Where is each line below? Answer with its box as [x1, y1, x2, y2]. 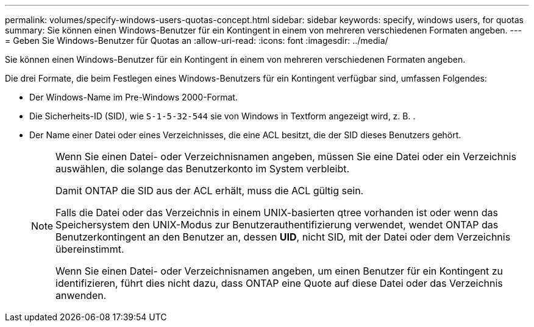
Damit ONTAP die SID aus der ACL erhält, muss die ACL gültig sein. [55, 185, 364, 197]
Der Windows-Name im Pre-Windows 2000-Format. [29, 92, 238, 102]
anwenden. [55, 289, 107, 301]
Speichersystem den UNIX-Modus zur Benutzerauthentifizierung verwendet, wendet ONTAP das [55, 219, 499, 231]
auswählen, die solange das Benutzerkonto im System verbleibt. [55, 163, 350, 175]
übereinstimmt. [55, 243, 124, 255]
